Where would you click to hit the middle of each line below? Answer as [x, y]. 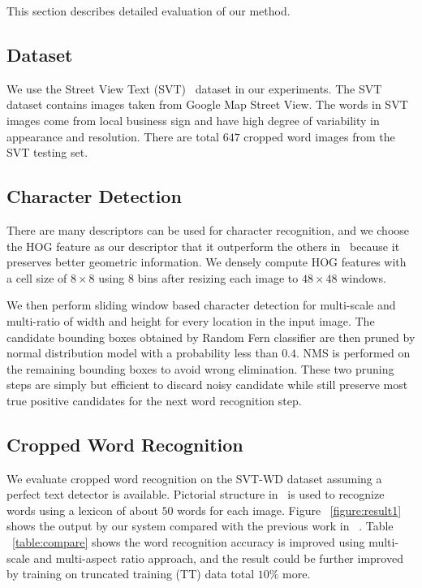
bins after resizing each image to [218, 277]
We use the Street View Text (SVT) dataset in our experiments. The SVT [194, 88]
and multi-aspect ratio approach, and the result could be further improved [218, 558]
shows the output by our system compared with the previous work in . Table [200, 526]
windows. [364, 277]
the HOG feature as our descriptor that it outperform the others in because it [203, 246]
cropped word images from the [319, 136]
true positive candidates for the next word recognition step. [154, 400]
